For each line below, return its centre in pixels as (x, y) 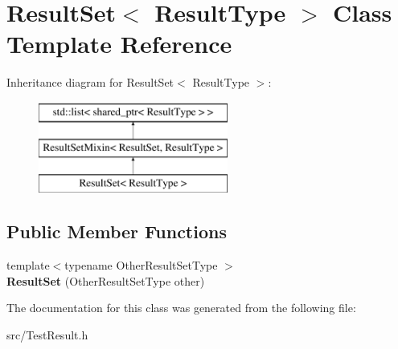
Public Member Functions (117, 231)
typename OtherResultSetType (141, 265)
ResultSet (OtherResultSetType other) (106, 280)
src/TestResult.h (47, 334)
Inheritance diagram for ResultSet (90, 82)
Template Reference (119, 44)
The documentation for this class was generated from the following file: (181, 308)
